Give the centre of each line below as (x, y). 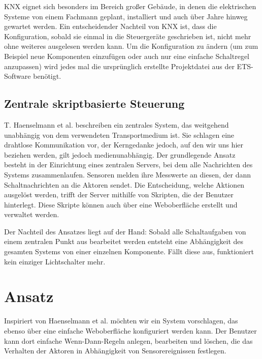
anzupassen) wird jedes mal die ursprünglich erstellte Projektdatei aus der (119, 66)
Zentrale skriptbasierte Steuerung (94, 103)
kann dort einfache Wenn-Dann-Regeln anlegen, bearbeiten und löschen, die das (128, 340)
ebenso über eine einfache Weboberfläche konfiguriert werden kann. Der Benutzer (130, 330)
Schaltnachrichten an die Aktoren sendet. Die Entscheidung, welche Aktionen (124, 184)
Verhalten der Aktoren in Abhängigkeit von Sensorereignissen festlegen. (115, 351)
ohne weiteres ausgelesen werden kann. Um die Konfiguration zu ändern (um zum (131, 46)
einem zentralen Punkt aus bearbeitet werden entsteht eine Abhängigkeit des (124, 241)
